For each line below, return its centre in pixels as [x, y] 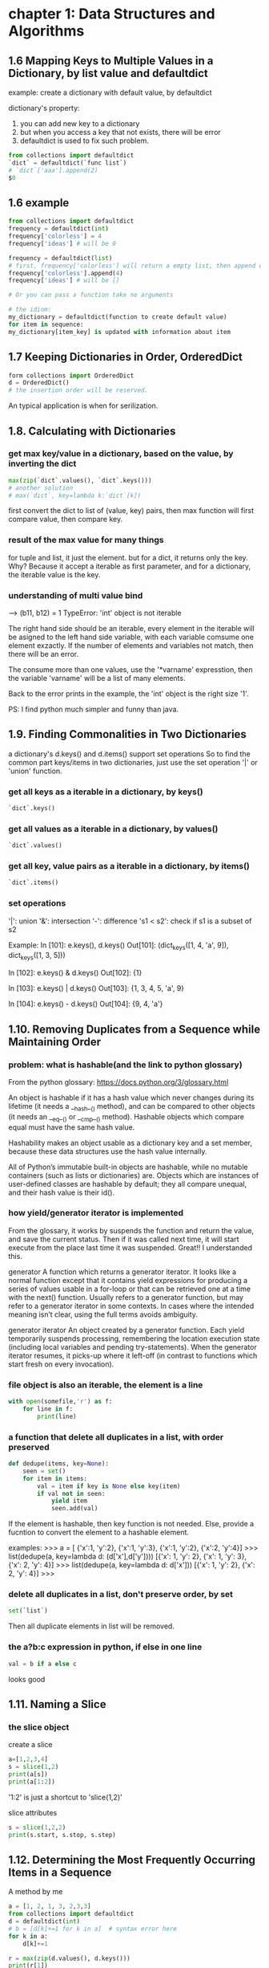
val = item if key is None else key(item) [109, 1486]
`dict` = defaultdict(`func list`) [68, 163]
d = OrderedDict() [39, 383]
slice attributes [33, 1812]
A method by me [36, 1892]
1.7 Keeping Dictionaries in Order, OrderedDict [125, 357]
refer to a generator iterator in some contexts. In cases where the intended [131, 1306]
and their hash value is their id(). [61, 1192]
